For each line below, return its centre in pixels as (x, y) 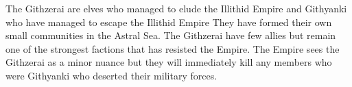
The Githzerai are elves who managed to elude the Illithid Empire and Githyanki (176, 8)
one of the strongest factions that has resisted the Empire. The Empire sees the (173, 48)
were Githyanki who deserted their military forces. (112, 75)
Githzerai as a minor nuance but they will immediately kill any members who (169, 62)
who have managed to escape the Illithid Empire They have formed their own (169, 22)
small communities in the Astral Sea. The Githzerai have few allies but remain (171, 35)
